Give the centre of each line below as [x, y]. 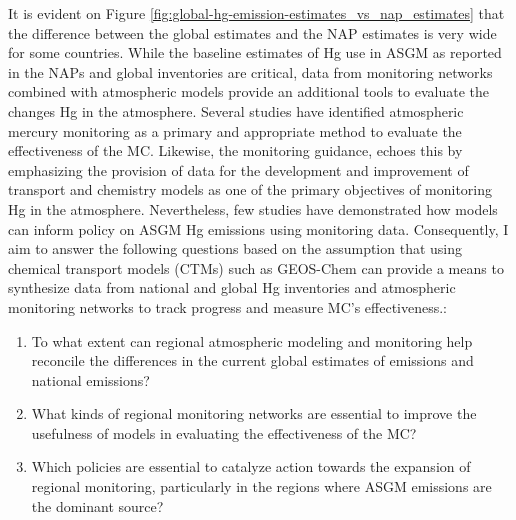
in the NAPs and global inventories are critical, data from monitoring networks [250, 71]
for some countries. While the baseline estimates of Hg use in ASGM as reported [255, 52]
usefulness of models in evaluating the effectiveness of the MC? [224, 432]
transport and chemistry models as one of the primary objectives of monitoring [250, 189]
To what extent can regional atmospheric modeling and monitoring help [252, 340]
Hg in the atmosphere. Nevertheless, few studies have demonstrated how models [253, 208]
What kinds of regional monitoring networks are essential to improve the [254, 413]
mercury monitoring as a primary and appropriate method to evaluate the [235, 130]
